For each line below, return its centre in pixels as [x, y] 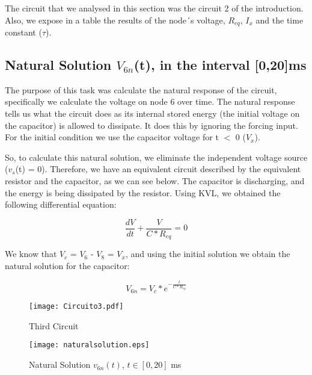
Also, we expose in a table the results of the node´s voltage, [115, 20]
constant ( [23, 32]
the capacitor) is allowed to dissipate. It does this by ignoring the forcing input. [151, 125]
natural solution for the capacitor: [67, 265]
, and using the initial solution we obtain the [208, 254]
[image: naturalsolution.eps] [89, 345]
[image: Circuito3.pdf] [76, 307]
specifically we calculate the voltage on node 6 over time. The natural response [150, 101]
